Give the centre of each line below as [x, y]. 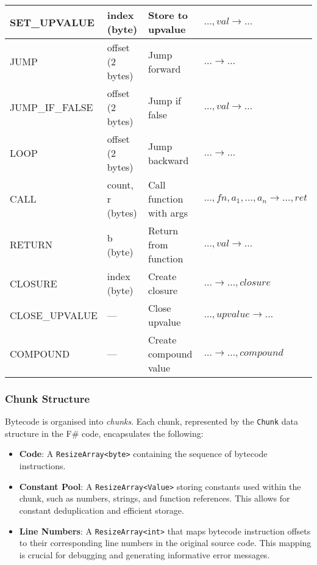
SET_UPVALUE [52, 22]
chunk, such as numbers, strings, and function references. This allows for [155, 498]
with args [168, 213]
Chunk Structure [48, 398]
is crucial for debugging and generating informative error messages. [144, 554]
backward [169, 160]
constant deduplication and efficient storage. [102, 510]
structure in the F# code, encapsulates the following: [104, 433]
